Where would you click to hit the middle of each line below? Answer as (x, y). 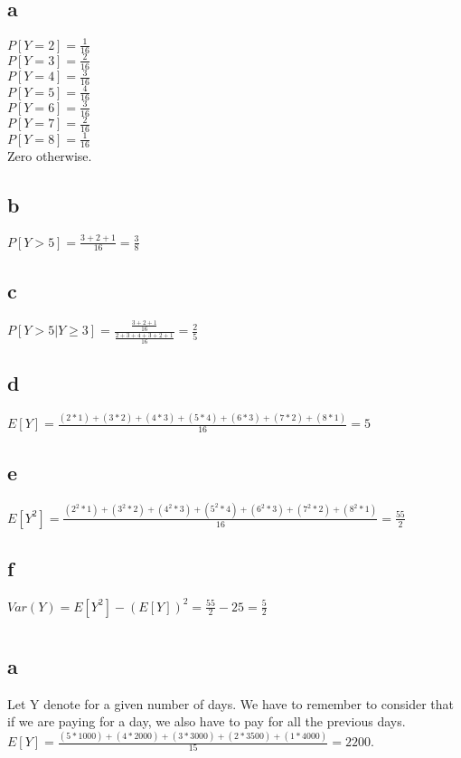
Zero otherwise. (50, 156)
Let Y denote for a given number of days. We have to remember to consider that (231, 703)
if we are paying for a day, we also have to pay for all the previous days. (207, 721)
